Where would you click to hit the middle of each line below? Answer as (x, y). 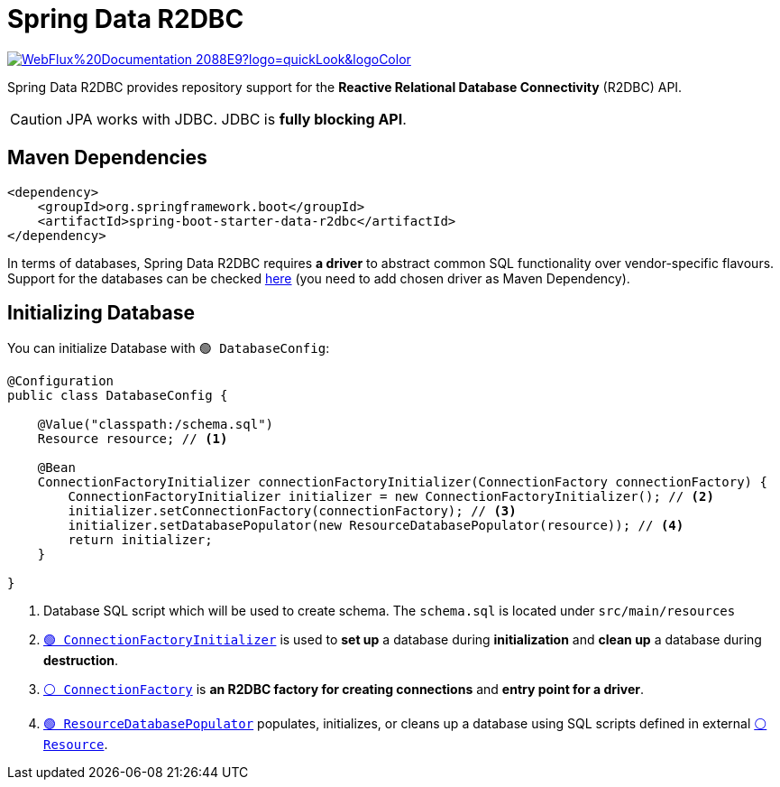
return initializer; (140, 540)
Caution (37, 119)
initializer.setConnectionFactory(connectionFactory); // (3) (292, 511)
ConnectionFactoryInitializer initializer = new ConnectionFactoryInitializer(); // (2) (391, 497)
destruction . (81, 661)
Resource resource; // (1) (133, 439)
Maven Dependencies (107, 158)
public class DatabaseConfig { (118, 396)
